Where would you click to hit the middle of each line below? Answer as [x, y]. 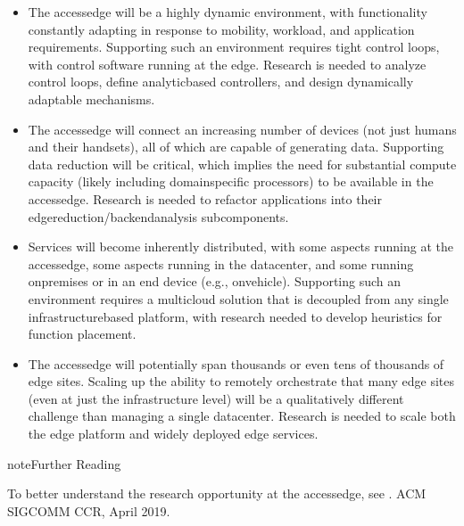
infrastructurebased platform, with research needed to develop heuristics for [235, 316]
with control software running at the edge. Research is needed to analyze [227, 64]
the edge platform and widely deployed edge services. [173, 434]
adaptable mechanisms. [91, 99]
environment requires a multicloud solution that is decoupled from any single [238, 298]
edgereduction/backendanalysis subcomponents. [158, 216]
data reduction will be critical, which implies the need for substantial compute [242, 164]
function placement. [82, 334]
